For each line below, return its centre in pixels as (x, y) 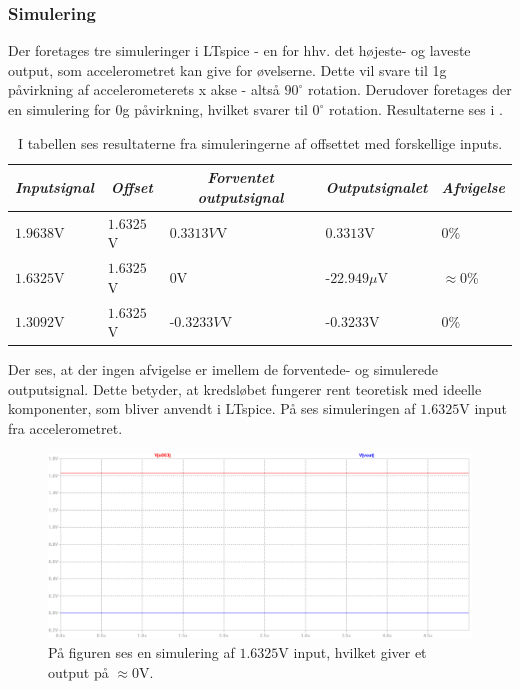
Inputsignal (54, 186)
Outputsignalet (376, 186)
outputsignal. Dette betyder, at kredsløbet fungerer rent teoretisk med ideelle (245, 388)
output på (78, 671)
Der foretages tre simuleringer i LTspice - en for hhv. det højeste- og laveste (239, 50)
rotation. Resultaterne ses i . (415, 109)
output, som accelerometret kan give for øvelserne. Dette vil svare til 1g (227, 69)
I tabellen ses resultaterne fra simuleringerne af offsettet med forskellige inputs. (260, 142)
